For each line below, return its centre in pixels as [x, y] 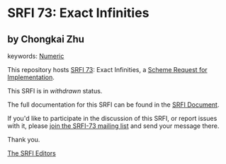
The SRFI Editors [32, 153]
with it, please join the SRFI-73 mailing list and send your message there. [113, 126]
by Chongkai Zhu [46, 39]
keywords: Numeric [36, 56]
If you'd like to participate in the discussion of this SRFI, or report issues [112, 118]
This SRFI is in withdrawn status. [55, 91]
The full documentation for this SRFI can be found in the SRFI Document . [113, 105]
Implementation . [31, 77]
